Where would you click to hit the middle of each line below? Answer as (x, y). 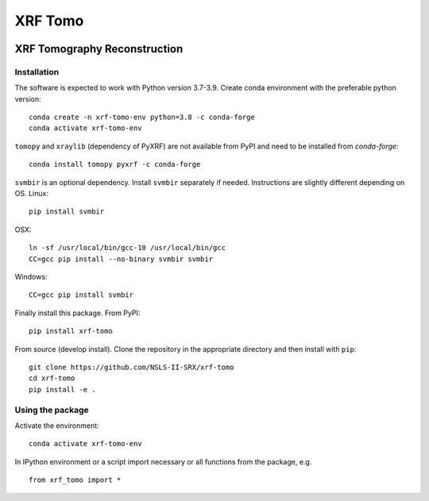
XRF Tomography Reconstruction (99, 49)
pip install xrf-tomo (71, 331)
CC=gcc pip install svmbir (81, 295)
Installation (37, 71)
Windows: (31, 277)
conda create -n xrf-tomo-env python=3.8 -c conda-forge (142, 118)
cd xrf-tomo (52, 378)
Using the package (52, 410)
